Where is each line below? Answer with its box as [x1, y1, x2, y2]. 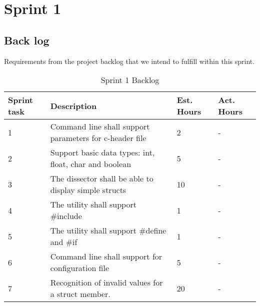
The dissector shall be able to [50, 172, 153, 184]
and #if [50, 236, 77, 248]
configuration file [50, 262, 109, 274]
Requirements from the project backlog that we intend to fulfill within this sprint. [4, 55, 255, 66]
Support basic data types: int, [50, 146, 155, 158]
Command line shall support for [50, 250, 162, 262]
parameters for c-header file [50, 132, 146, 144]
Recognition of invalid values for [50, 276, 163, 288]
